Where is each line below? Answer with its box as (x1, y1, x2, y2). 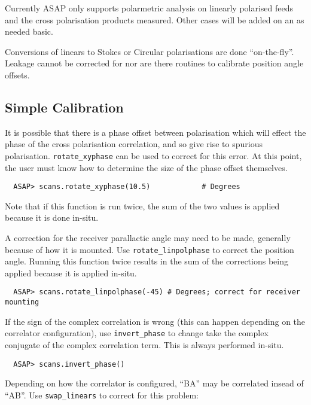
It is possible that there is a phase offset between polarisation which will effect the (5, 126, 306, 138)
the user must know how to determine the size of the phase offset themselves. (5, 161, 288, 173)
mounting (5, 298, 39, 307)
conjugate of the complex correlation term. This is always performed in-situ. (5, 339, 284, 351)
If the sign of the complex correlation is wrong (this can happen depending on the (5, 315, 306, 327)
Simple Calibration (5, 98, 124, 116)
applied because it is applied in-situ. (5, 266, 137, 279)
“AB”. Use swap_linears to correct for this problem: (5, 388, 199, 401)
